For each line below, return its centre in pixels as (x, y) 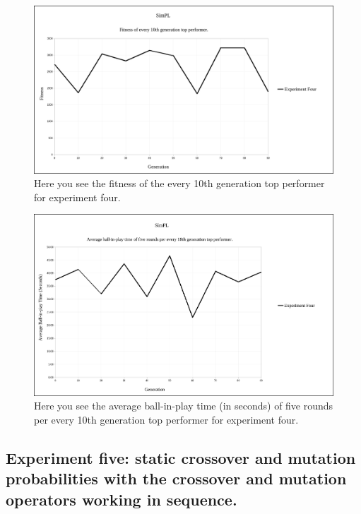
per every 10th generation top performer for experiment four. (166, 420)
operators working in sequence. (122, 499)
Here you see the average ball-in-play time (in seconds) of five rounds (184, 406)
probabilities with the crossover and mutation (176, 478)
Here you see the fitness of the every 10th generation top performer (179, 183)
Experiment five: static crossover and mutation (181, 458)
